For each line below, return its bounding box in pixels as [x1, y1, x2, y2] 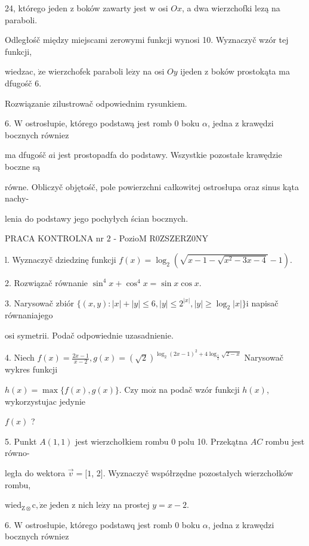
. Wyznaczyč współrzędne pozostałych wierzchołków [103, 467, 293, 479]
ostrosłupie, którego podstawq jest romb [25, 518, 172, 531]
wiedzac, [5, 65, 36, 77]
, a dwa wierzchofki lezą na [181, 2, 280, 14]
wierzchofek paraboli [48, 65, 123, 77]
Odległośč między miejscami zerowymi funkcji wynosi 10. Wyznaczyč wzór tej [5, 33, 289, 46]
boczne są [5, 160, 41, 172]
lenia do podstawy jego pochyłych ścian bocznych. [5, 212, 189, 224]
